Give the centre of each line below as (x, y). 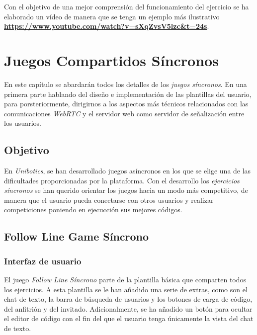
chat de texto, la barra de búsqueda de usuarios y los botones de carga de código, (128, 299)
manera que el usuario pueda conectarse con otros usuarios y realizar (109, 200)
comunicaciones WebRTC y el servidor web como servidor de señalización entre (124, 113)
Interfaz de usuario (43, 261)
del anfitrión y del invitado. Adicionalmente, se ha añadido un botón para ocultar (128, 308)
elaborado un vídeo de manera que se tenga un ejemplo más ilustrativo (112, 16)
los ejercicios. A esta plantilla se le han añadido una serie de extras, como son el (126, 289)
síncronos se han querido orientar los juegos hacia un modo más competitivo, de (126, 190)
